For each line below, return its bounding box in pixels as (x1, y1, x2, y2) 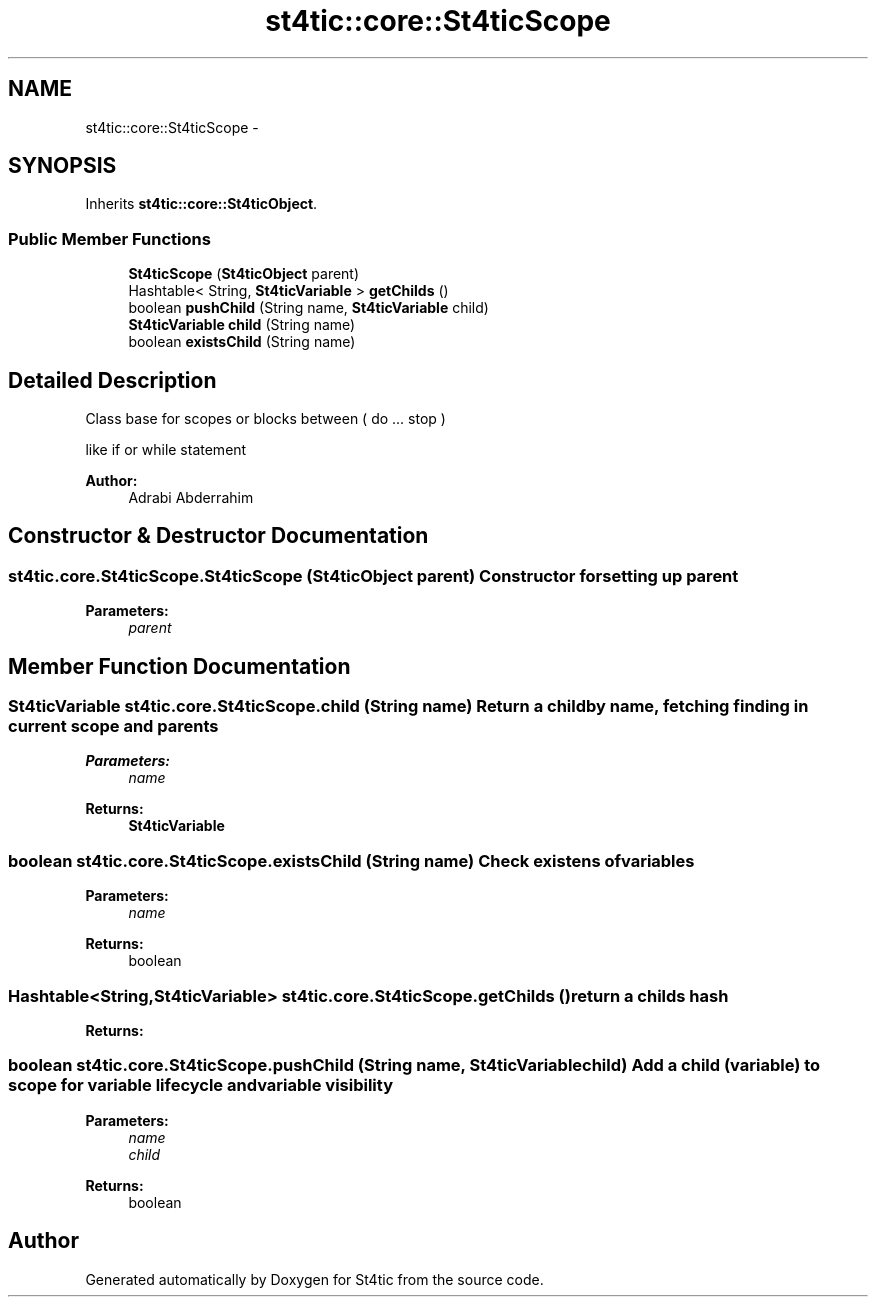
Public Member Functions (8, 228, 211, 249)
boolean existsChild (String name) (128, 333, 356, 351)
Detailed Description (8, 367, 217, 393)
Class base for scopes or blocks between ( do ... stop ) (85, 410, 446, 428)
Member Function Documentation (8, 653, 351, 679)
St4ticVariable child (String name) (128, 316, 356, 334)
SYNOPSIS (8, 153, 117, 179)
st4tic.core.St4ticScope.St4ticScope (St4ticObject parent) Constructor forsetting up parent (8, 565, 739, 586)
